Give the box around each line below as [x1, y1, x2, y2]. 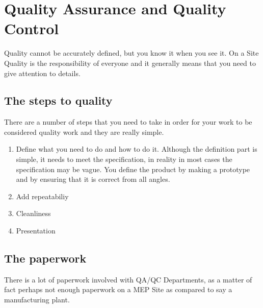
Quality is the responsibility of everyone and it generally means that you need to [4, 57, 256, 68]
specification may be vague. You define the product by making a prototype [16, 163, 250, 174]
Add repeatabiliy [16, 191, 69, 201]
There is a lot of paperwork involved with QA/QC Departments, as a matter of [4, 274, 252, 285]
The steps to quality [4, 92, 113, 108]
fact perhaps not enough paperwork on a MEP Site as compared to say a [4, 284, 232, 295]
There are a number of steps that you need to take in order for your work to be [4, 116, 252, 127]
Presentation [16, 225, 56, 236]
